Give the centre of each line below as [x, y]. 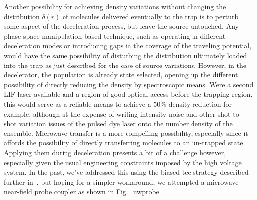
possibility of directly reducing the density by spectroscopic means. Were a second [129, 84]
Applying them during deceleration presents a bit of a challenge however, [115, 152]
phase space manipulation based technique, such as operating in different [115, 35]
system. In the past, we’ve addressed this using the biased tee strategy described [126, 172]
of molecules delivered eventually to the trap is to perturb [151, 16]
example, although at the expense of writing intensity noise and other [110, 113]
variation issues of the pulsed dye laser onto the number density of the [126, 123]
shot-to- [229, 113]
